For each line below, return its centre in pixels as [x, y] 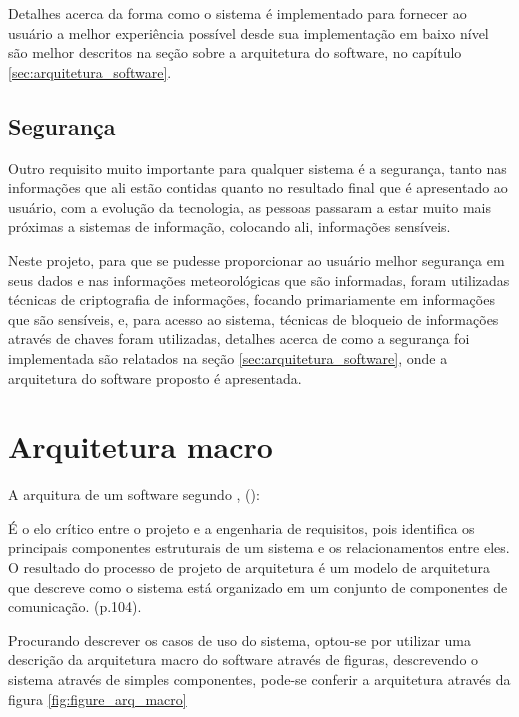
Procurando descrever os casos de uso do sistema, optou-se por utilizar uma [240, 639]
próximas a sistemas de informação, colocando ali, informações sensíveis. [229, 226]
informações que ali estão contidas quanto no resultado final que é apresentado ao [258, 187]
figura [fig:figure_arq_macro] [97, 698]
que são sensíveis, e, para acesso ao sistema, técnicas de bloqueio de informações [253, 318]
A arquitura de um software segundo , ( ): [134, 494]
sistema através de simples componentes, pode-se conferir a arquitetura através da [259, 678]
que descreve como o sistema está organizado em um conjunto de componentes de [258, 586]
